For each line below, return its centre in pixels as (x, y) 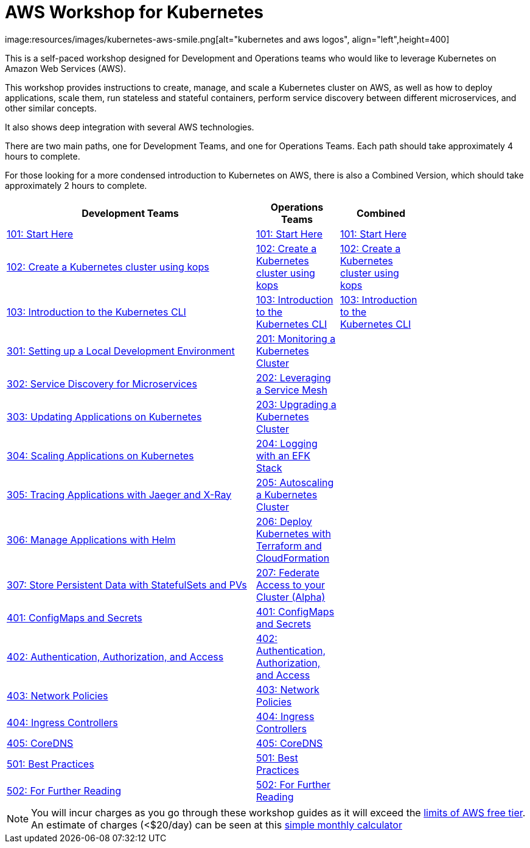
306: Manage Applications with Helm (91, 539)
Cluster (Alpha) (291, 597)
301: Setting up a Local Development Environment (121, 351)
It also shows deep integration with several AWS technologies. (130, 127)
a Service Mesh (292, 390)
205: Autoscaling (295, 482)
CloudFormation (293, 558)
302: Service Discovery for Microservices (102, 383)
